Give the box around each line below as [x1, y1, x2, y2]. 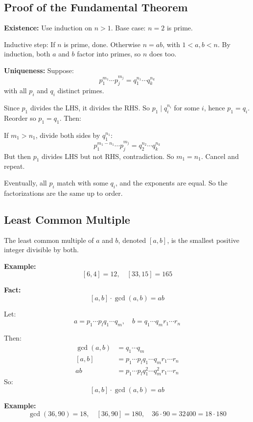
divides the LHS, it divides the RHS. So [30, 103, 150, 113]
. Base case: [111, 23, 146, 33]
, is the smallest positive [167, 235, 240, 245]
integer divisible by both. [4, 244, 79, 255]
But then [4, 151, 31, 161]
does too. [149, 49, 177, 59]
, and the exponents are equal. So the [115, 177, 228, 187]
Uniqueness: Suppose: [4, 65, 74, 75]
